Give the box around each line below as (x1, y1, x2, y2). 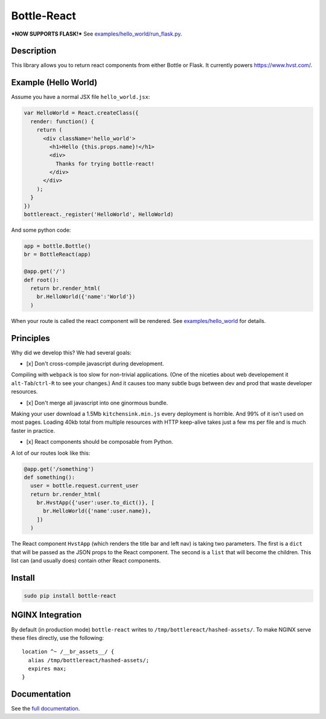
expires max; (28, 665, 67, 673)
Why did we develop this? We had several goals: (11, 349, 132, 356)
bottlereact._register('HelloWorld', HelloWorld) (24, 211, 174, 218)
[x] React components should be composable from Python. (26, 438, 173, 446)
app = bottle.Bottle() (24, 243, 91, 249)
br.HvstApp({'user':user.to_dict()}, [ (36, 499, 155, 506)
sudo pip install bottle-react (24, 592, 117, 599)
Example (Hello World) (11, 77, 98, 88)
